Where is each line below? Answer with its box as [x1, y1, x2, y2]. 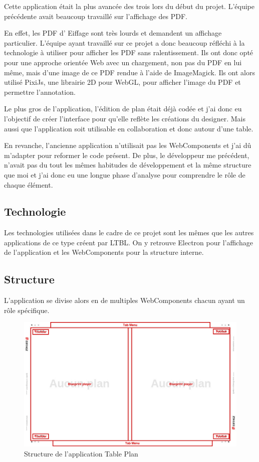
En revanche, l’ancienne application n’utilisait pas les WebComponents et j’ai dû [4, 140, 251, 150]
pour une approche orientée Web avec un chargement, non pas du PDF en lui [4, 57, 242, 67]
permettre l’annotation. [4, 86, 76, 97]
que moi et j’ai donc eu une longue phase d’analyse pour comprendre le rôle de [4, 169, 245, 180]
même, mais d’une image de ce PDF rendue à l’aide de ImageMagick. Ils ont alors [4, 67, 255, 77]
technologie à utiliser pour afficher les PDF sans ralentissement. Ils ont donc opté [4, 47, 253, 58]
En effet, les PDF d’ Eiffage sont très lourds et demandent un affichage [4, 28, 222, 38]
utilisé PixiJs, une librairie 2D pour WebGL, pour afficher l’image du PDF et [4, 77, 241, 87]
